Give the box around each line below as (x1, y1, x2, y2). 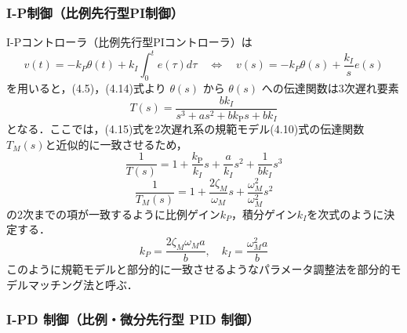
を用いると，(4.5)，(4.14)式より (6, 80, 166, 96)
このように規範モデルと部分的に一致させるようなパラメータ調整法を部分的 (6, 261, 391, 277)
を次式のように (307, 205, 384, 222)
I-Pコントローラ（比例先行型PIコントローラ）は (6, 34, 253, 50)
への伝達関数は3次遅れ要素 (261, 80, 399, 96)
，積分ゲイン (231, 205, 297, 222)
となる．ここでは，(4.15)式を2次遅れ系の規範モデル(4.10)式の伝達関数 (6, 121, 365, 137)
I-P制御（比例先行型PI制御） (6, 2, 184, 22)
